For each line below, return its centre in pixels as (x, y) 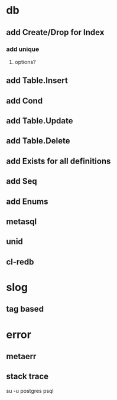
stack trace (27, 377)
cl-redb (20, 262)
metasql (22, 222)
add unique (23, 49)
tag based (25, 309)
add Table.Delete (38, 141)
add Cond (25, 100)
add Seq (22, 181)
